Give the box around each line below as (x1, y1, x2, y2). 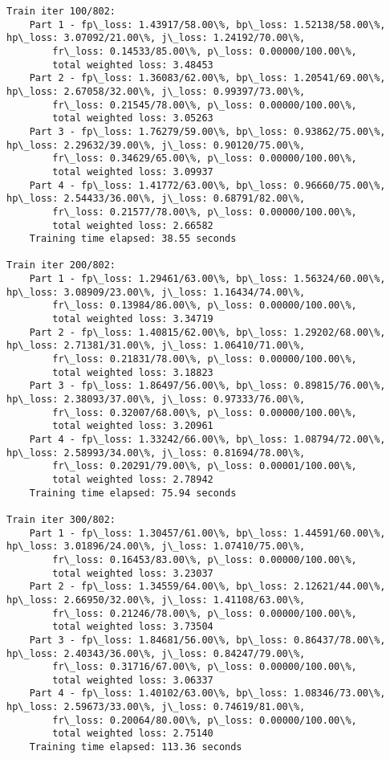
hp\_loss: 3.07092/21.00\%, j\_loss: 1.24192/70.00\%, (6, 32, 306, 44)
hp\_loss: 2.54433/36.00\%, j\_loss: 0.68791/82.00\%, (6, 193, 306, 205)
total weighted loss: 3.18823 (52, 366, 213, 378)
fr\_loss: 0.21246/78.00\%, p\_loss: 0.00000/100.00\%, (52, 607, 357, 619)
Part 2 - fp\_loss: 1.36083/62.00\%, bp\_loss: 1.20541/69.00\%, (29, 72, 386, 84)
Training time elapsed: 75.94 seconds (29, 487, 237, 499)
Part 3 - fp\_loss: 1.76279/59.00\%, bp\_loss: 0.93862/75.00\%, (29, 125, 386, 137)
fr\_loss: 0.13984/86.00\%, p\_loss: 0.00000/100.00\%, (52, 300, 357, 312)
